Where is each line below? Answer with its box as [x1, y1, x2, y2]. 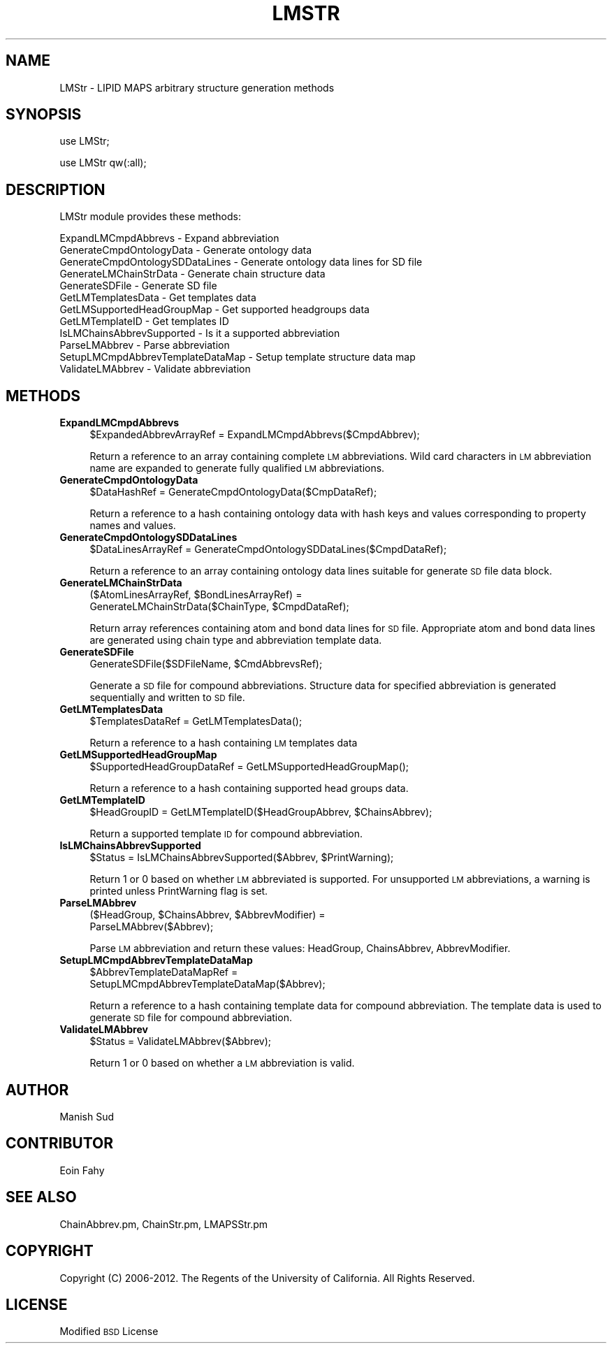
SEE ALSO [6, 1188, 77, 1206]
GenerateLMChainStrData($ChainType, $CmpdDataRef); [89, 600, 349, 613]
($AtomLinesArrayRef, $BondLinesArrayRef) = [89, 589, 303, 601]
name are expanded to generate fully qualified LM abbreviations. [89, 462, 385, 475]
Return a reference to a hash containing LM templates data [89, 737, 358, 749]
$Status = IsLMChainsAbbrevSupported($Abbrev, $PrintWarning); [89, 851, 394, 864]
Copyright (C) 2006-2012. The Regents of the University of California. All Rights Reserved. [59, 1271, 475, 1284]
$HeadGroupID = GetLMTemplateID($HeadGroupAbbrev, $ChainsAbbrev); [89, 806, 432, 818]
